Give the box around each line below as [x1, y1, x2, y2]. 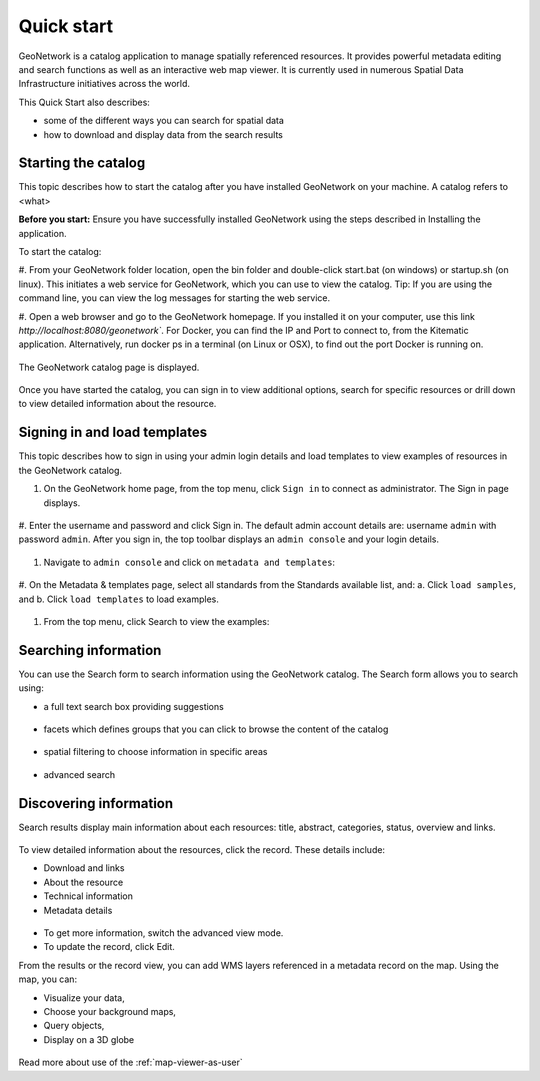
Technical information [43, 890, 134, 902]
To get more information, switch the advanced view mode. [43, 927, 284, 939]
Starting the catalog [18, 155, 146, 172]
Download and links [43, 862, 125, 874]
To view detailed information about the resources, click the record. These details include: [18, 844, 385, 856]
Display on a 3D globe [43, 1033, 135, 1045]
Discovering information [18, 795, 174, 812]
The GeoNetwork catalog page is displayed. [18, 361, 200, 373]
